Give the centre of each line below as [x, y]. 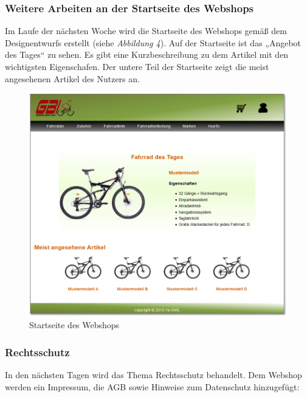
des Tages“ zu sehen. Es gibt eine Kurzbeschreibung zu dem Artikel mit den [147, 54]
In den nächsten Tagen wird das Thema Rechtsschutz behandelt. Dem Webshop [153, 374]
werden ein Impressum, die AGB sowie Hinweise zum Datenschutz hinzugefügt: [152, 386]
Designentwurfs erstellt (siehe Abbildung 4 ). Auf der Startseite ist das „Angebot [153, 42]
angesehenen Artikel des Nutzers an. [72, 78]
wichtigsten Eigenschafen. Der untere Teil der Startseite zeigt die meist [137, 66]
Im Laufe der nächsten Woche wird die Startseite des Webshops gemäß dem [146, 31]
